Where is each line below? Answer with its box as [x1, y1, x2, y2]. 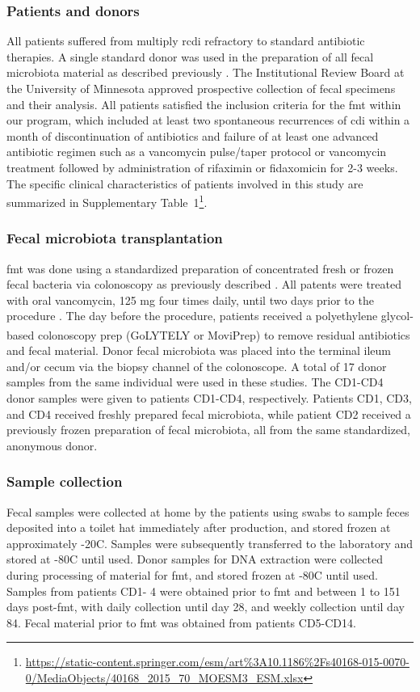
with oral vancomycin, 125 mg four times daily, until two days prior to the [6, 291, 374, 308]
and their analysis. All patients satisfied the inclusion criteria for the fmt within [6, 95, 401, 112]
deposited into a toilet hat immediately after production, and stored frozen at [6, 519, 391, 536]
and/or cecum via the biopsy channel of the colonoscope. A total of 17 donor [6, 357, 387, 374]
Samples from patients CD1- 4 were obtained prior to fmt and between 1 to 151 [6, 582, 401, 599]
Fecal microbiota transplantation [6, 228, 223, 248]
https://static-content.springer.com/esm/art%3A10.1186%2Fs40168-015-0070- [25, 653, 409, 670]
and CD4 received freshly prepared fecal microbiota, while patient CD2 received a [6, 405, 411, 422]
